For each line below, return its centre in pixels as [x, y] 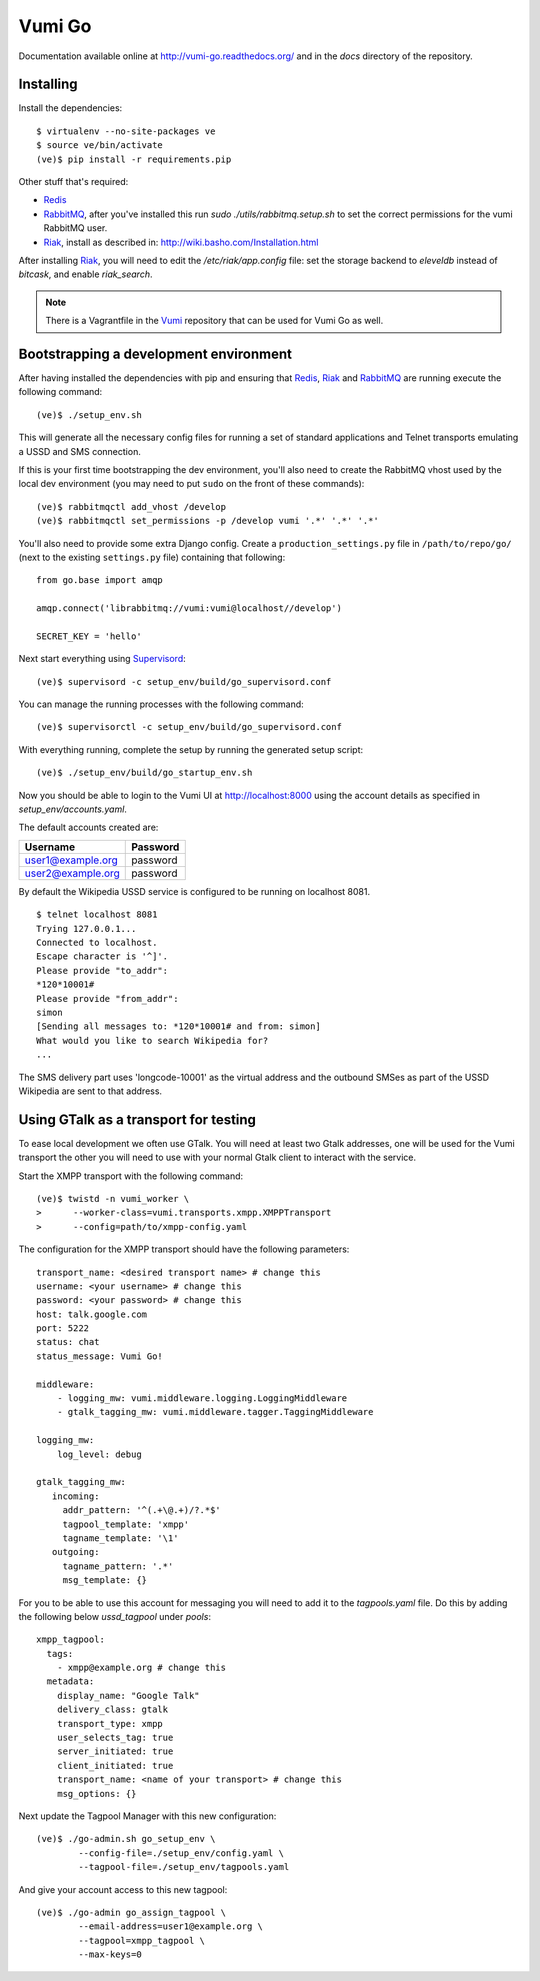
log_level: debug [99, 1454]
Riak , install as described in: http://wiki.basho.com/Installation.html [181, 242]
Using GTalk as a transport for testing [137, 1119]
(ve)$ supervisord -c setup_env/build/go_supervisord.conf [184, 681]
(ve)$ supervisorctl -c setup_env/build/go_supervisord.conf [189, 727]
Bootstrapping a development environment [155, 353]
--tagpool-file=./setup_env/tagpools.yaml [184, 1867]
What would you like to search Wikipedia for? [152, 1040]
